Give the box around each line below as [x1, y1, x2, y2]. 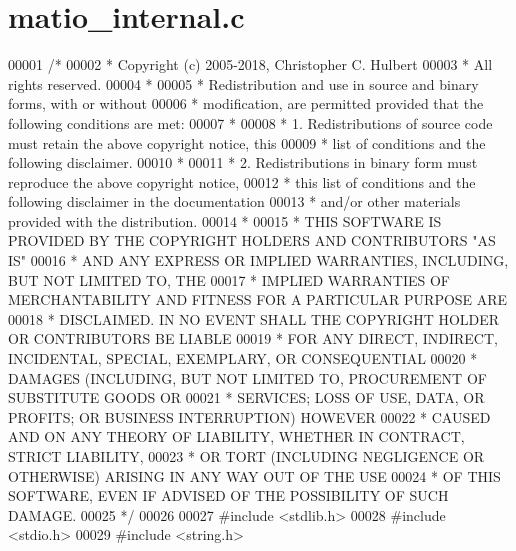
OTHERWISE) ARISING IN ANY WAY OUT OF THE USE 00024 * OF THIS [8, 465, 501, 486]
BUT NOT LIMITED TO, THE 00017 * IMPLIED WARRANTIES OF [8, 269, 450, 290]
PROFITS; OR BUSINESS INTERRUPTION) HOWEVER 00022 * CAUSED [8, 406, 491, 427]
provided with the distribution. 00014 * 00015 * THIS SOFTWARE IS [8, 210, 442, 231]
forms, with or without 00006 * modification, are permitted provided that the [8, 93, 484, 114]
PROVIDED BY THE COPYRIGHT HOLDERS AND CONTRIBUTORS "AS [8, 230, 496, 251]
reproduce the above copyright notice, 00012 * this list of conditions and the [8, 171, 476, 192]
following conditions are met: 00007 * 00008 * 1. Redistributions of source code [8, 112, 493, 133]
